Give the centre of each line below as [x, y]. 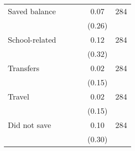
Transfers [24, 68]
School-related [32, 39]
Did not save [30, 125]
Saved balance [32, 11]
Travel [19, 96]
